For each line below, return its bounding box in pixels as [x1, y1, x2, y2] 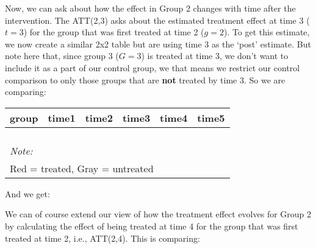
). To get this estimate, [223, 26, 310, 38]
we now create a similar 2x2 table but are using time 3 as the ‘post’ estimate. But [5, 37, 311, 50]
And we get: [5, 187, 50, 200]
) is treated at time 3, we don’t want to [141, 49, 289, 62]
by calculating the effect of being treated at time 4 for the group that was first [5, 219, 298, 232]
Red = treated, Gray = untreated [10, 161, 154, 175]
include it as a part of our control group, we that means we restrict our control [5, 61, 300, 74]
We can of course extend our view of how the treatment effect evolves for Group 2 [5, 208, 312, 220]
